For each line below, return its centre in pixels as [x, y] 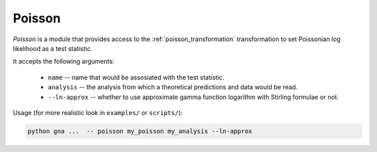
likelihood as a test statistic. [53, 48]
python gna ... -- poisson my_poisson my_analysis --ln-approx [140, 131]
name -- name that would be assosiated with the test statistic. [136, 77]
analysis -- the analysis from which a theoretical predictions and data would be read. [173, 87]
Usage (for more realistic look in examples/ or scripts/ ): [98, 112]
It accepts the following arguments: [64, 61]
